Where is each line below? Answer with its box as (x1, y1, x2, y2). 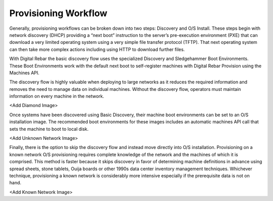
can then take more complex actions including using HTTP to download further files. (9, 46, 185, 53)
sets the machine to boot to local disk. (9, 126, 89, 132)
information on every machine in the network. (9, 93, 105, 99)
